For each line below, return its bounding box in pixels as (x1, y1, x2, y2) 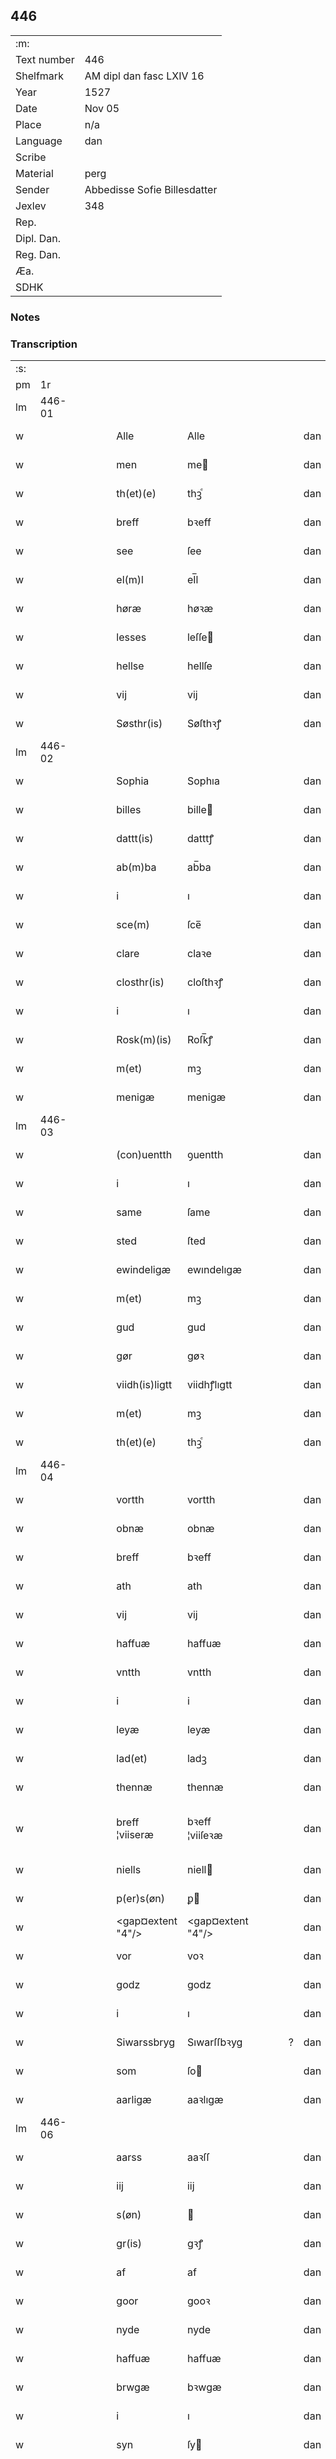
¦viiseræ (116, 1828, 154, 1842)
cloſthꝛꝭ (186, 975, 224, 989)
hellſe (186, 659, 213, 673)
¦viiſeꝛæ (186, 1829, 223, 1843)
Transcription (10, 337, 78, 351)
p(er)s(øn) (116, 1892, 165, 1906)
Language (15, 134, 63, 148)
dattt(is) (116, 832, 154, 846)
